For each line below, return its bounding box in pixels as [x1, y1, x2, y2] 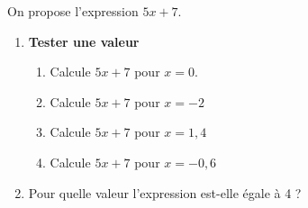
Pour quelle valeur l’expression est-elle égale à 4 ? [28, 183, 302, 202]
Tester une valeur [28, 32, 140, 50]
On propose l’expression [7, 2, 139, 20]
